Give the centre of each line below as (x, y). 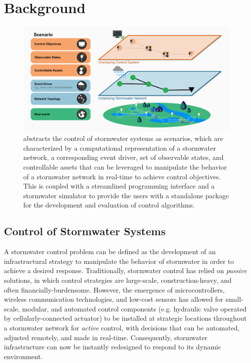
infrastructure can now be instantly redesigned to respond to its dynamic (113, 347)
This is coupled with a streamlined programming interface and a (119, 186)
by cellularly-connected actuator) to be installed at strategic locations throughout (125, 318)
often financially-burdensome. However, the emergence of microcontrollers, (114, 289)
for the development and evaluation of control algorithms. (109, 205)
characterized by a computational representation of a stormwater (120, 147)
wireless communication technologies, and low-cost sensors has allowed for (114, 299)
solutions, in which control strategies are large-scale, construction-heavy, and (118, 280)
